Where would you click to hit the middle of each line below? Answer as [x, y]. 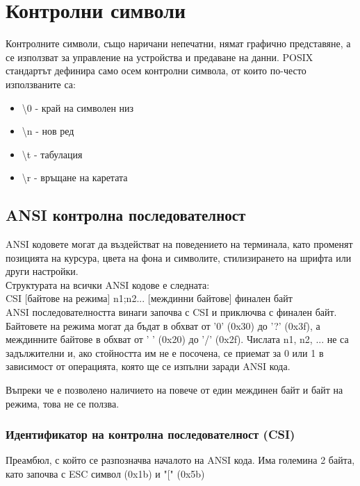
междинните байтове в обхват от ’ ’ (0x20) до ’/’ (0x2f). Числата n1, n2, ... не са [177, 339]
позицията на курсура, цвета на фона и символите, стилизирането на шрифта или [179, 257]
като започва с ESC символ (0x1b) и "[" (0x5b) [105, 474]
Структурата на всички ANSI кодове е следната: [108, 284]
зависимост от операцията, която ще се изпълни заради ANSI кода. [148, 366]
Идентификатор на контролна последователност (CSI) [150, 434]
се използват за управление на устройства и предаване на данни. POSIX [159, 57]
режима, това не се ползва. [63, 403]
